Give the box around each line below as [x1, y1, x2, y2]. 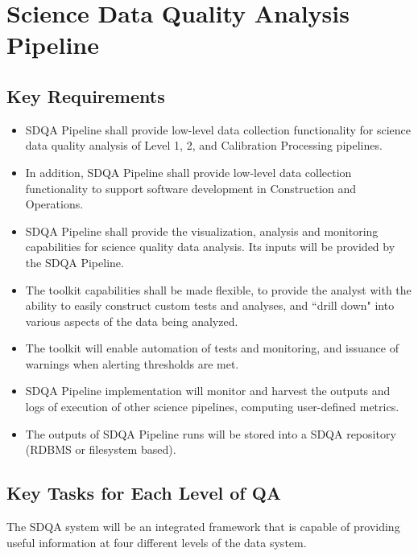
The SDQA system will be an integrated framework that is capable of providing [6, 518, 400, 535]
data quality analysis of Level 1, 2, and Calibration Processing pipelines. [25, 137, 383, 154]
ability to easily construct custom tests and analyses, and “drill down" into [25, 297, 395, 314]
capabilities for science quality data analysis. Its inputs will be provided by [25, 238, 395, 255]
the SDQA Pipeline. [25, 253, 124, 270]
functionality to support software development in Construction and [25, 179, 357, 196]
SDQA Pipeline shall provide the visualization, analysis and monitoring [25, 222, 379, 239]
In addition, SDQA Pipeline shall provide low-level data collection [25, 163, 352, 180]
